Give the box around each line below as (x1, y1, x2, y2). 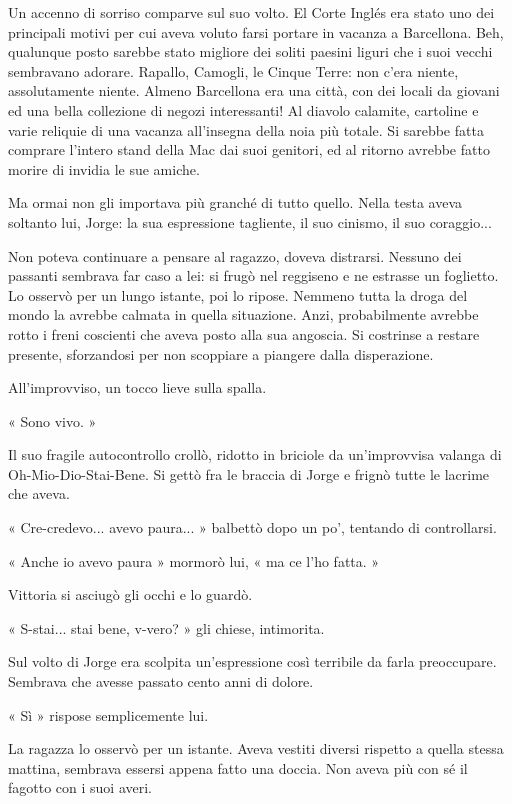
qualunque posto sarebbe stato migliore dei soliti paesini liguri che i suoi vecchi (8, 41, 493, 62)
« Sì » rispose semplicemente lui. (8, 704, 209, 725)
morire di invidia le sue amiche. (8, 158, 200, 179)
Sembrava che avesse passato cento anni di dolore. (8, 671, 314, 692)
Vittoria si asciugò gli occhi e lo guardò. (8, 584, 253, 605)
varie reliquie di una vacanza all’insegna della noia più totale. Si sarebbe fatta (8, 119, 484, 140)
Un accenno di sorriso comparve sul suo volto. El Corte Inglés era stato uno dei (8, 2, 495, 22)
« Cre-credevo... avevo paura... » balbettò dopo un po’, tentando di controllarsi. (8, 517, 497, 538)
